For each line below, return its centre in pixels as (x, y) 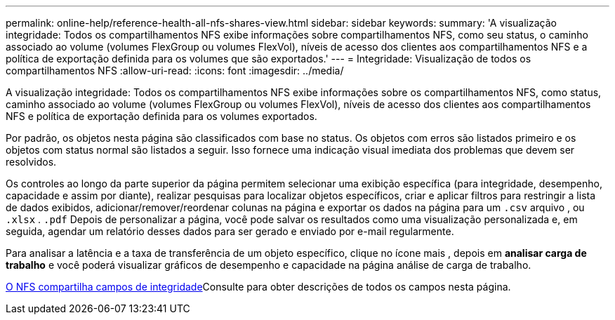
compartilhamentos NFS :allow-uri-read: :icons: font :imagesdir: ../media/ (175, 71)
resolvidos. (31, 162)
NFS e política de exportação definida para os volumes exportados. (161, 116)
